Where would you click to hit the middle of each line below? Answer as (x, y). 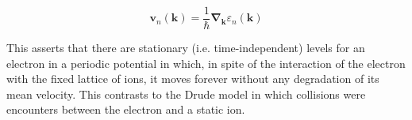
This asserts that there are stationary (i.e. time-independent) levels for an (186, 48)
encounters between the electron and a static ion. (126, 109)
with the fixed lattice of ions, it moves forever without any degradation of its (193, 79)
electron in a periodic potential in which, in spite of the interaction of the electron (206, 63)
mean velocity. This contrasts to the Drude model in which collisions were (186, 94)
